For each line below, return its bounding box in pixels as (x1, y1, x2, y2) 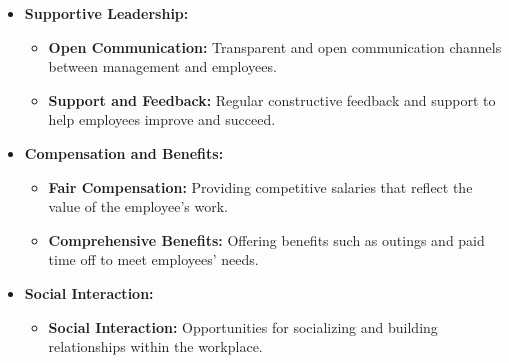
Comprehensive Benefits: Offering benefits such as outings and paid (48, 229, 485, 250)
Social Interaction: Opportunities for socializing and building (48, 316, 438, 337)
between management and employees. (48, 56, 277, 77)
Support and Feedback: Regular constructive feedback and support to (48, 89, 496, 110)
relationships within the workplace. (48, 336, 263, 357)
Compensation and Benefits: (24, 142, 224, 163)
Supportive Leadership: (24, 3, 189, 23)
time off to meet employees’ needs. (48, 249, 259, 270)
